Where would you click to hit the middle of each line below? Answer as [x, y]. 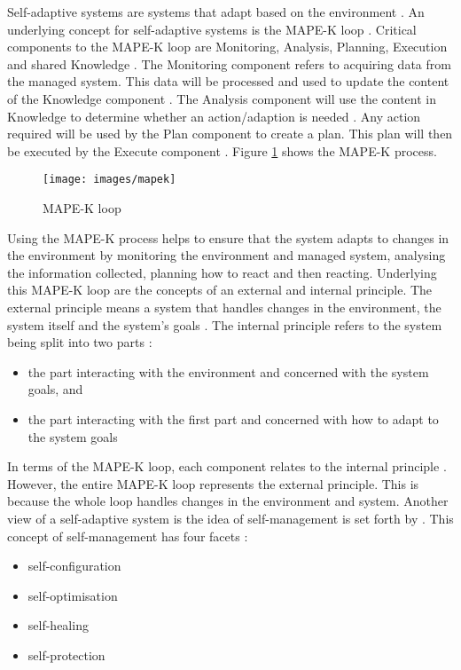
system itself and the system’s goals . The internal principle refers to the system [225, 324]
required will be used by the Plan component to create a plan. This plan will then [230, 134]
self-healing [58, 625]
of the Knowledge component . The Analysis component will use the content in [222, 98]
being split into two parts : [80, 342]
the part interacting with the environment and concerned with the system [228, 371]
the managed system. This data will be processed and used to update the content [228, 81]
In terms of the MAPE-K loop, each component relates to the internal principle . [227, 466]
